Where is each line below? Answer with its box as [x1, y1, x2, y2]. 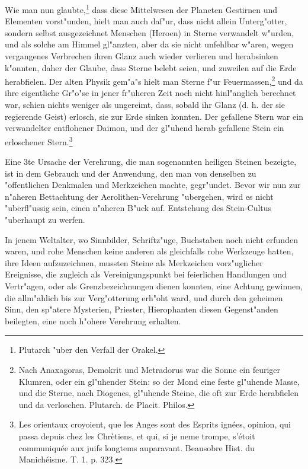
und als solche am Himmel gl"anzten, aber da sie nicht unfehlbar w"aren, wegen [5, 38, 294, 50]
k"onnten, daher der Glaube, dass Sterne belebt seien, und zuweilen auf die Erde [5, 61, 297, 74]
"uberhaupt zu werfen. [5, 213, 85, 226]
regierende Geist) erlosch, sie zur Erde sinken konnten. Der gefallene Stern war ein [5, 110, 303, 122]
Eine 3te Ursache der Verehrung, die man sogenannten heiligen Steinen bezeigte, [5, 155, 297, 168]
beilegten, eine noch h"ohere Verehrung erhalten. [5, 314, 181, 327]
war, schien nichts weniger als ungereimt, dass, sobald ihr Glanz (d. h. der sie [5, 98, 285, 111]
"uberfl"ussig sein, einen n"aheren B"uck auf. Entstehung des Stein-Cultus [5, 202, 272, 214]
